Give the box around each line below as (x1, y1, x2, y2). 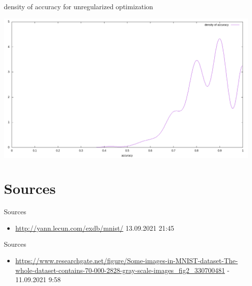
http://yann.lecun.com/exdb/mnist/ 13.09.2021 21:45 (15, 222, 174, 233)
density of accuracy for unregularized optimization (4, 1, 153, 11)
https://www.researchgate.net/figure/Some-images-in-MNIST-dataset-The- (15, 255, 238, 266)
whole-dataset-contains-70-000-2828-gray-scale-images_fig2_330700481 (15, 265, 225, 275)
